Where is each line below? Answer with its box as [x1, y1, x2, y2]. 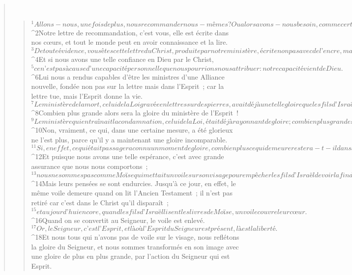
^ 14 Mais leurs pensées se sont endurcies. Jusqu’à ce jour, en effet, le [31, 178, 236, 188]
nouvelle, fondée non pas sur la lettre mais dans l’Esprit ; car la [31, 81, 224, 91]
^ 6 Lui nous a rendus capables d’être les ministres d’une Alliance [31, 71, 225, 82]
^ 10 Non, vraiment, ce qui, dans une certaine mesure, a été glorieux [31, 125, 233, 135]
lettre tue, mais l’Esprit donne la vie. [31, 90, 143, 101]
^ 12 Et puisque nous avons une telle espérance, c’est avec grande [31, 151, 224, 162]
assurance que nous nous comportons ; [31, 161, 148, 171]
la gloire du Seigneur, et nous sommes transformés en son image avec [31, 241, 239, 251]
